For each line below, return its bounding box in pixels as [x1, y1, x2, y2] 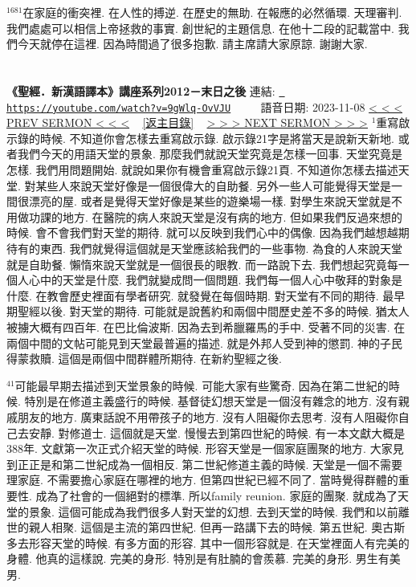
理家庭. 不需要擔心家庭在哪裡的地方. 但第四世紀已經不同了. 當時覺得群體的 [6, 471, 398, 488]
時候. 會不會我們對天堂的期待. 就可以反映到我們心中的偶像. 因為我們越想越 [6, 224, 398, 241]
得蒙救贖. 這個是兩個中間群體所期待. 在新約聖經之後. [6, 350, 282, 367]
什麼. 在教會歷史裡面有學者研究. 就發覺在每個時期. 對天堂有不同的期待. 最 [6, 287, 394, 304]
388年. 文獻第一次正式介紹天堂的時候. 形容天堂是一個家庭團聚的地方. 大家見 [6, 440, 404, 457]
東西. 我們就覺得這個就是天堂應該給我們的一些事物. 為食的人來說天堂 [39, 240, 403, 257]
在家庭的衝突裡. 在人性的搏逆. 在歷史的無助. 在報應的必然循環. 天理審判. [22, 4, 402, 20]
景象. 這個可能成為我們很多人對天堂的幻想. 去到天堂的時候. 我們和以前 [28, 503, 398, 520]
